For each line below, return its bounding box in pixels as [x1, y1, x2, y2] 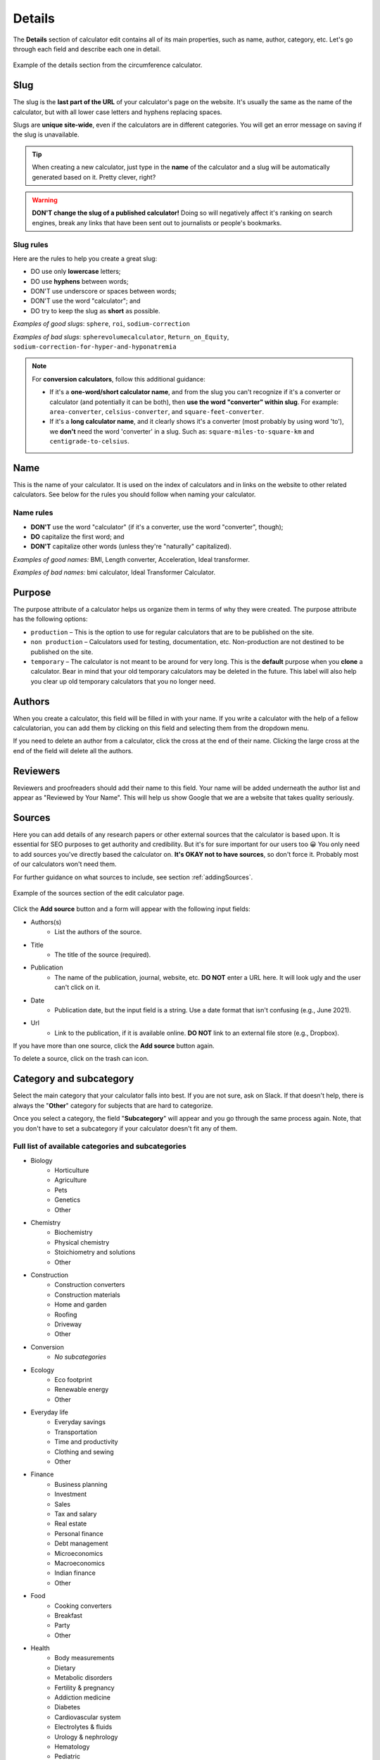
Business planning [54, 1480, 108, 1488]
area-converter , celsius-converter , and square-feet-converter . [49, 407, 264, 415]
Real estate [54, 1519, 87, 1528]
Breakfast [54, 1611, 82, 1619]
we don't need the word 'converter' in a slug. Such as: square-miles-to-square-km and [49, 427, 315, 436]
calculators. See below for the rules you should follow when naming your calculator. [13, 490, 256, 499]
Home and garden [54, 1300, 107, 1309]
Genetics [54, 1195, 81, 1204]
